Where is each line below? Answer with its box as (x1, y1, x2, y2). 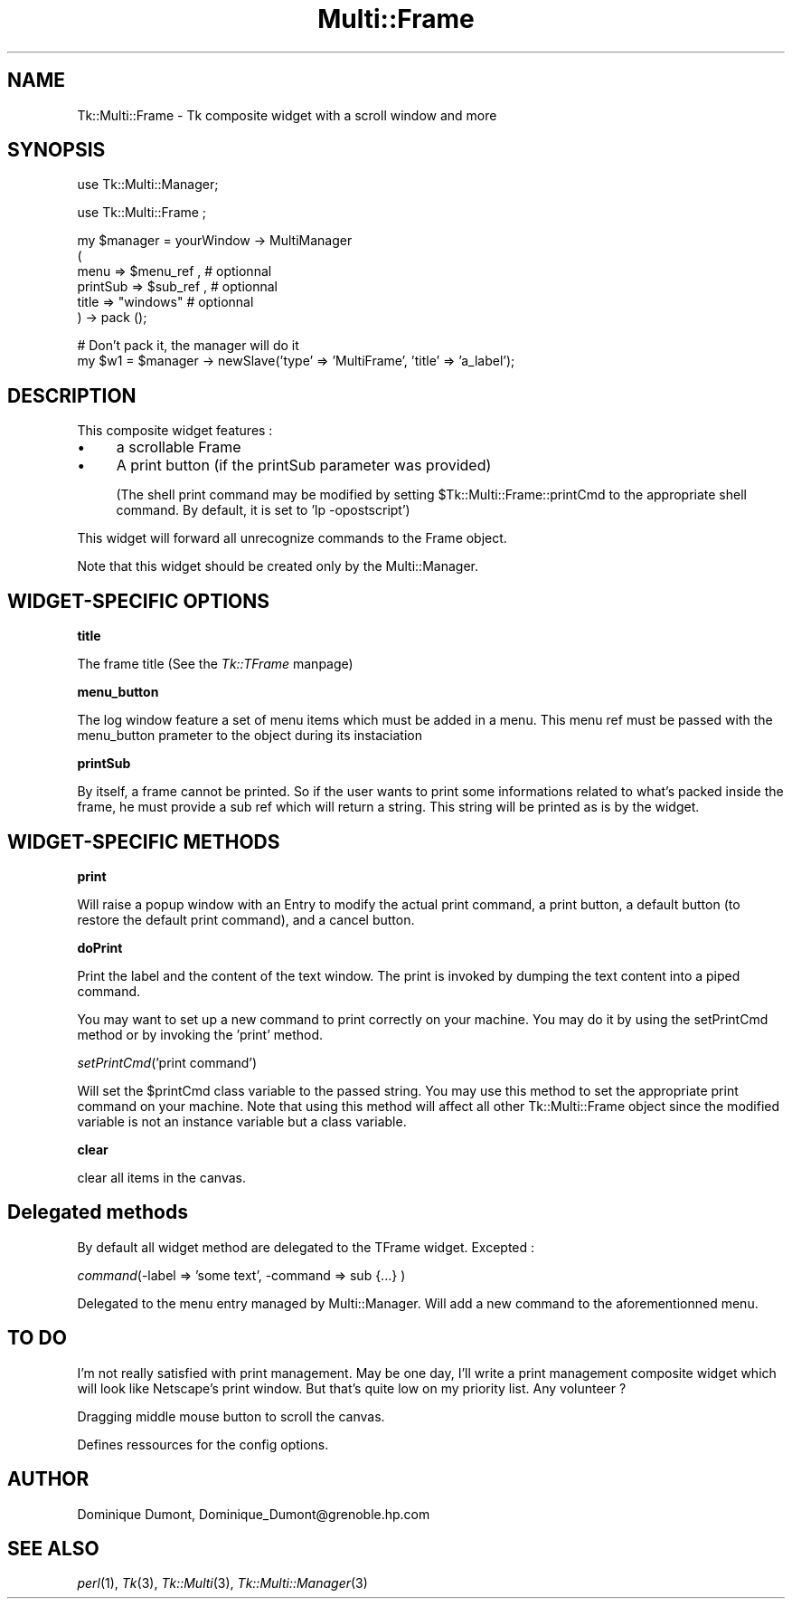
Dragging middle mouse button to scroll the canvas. (77, 1408, 385, 1424)
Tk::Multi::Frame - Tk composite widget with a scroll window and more (77, 107, 497, 123)
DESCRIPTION (7, 384, 137, 407)
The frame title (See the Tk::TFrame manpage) (77, 656, 354, 672)
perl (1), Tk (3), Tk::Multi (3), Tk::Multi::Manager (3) (77, 1575, 368, 1592)
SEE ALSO (7, 1536, 99, 1560)
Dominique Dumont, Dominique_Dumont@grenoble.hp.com (77, 1506, 430, 1522)
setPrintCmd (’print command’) (77, 1054, 258, 1070)
